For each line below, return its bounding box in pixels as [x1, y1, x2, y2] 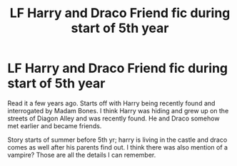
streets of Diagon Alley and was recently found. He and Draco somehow [7, 114, 220, 123]
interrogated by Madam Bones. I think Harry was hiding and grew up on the [7, 106, 229, 115]
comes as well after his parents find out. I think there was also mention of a [7, 142, 228, 151]
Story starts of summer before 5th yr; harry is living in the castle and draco [7, 135, 228, 144]
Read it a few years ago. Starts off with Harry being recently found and [7, 98, 216, 108]
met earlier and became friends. [7, 121, 102, 130]
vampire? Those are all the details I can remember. [7, 150, 156, 159]
